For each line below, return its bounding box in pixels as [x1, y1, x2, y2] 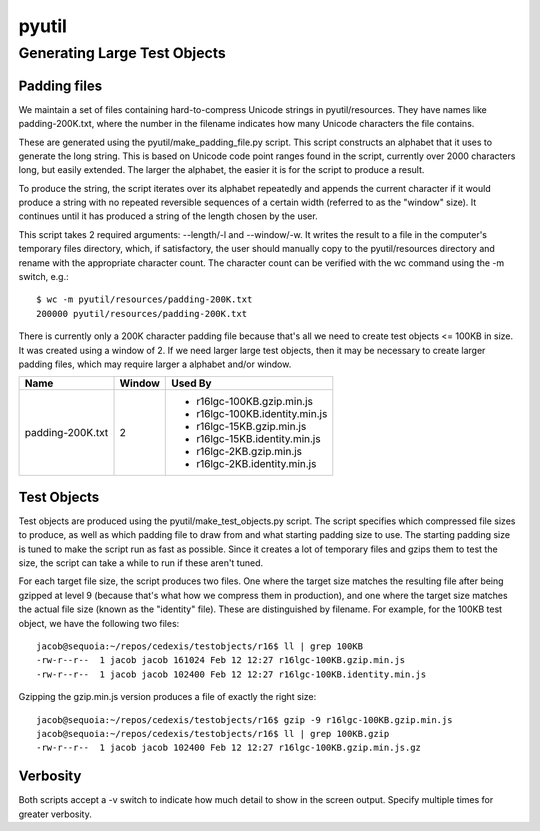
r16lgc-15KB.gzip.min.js [196, 420, 307, 434]
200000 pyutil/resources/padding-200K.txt [36, 308, 248, 319]
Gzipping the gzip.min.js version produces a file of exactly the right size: [18, 691, 317, 703]
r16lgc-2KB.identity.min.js [196, 457, 317, 471]
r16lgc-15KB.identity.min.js [196, 432, 321, 446]
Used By [171, 376, 212, 390]
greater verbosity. [18, 808, 92, 820]
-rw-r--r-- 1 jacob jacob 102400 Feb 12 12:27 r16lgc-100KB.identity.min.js [36, 668, 427, 680]
